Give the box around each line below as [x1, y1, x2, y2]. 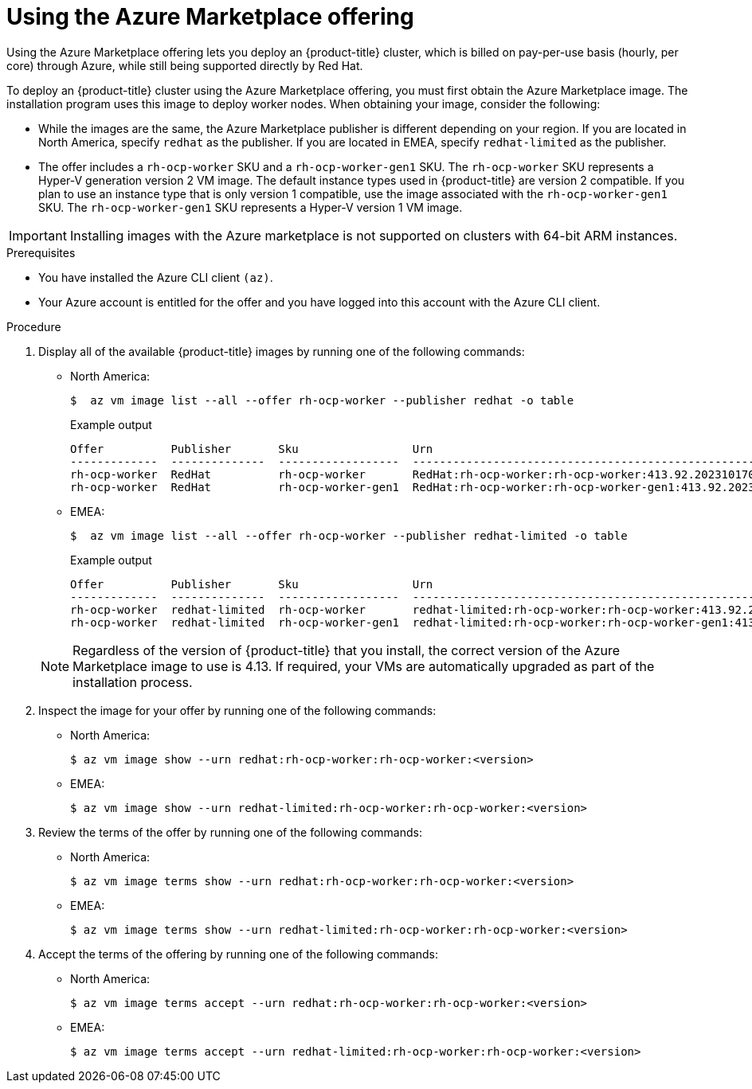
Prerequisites [6, 245, 76, 260]
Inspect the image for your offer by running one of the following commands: [38, 703, 437, 717]
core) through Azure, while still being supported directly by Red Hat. [6, 58, 363, 72]
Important [9, 227, 67, 244]
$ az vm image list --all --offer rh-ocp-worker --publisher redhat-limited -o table [70, 529, 628, 542]
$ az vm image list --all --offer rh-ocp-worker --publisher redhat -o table [70, 393, 574, 407]
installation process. [72, 673, 193, 690]
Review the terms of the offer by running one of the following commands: [38, 825, 422, 839]
